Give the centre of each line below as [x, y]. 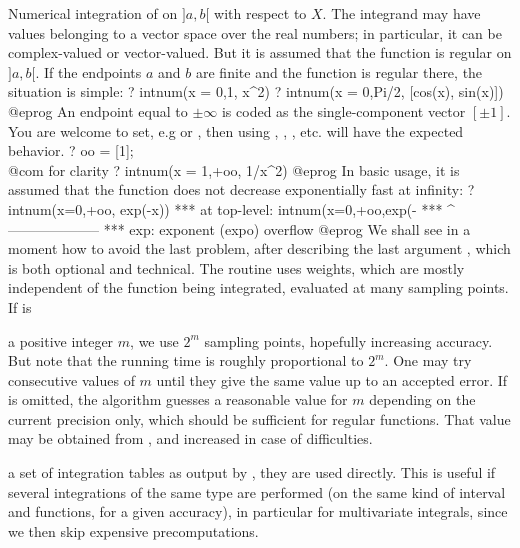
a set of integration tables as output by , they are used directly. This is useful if [252, 472]
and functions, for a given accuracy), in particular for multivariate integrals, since [258, 511]
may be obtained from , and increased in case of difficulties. [190, 438]
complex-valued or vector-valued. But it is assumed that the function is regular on [260, 52]
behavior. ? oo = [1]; [71, 150]
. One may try [428, 360]
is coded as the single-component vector [343, 110]
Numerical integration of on [93, 13]
